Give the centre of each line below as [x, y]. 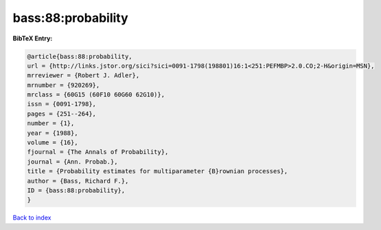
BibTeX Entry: [33, 38]
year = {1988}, [53, 133]
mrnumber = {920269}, [63, 85]
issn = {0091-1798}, [61, 104]
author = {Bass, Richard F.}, [78, 181]
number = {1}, [51, 124]
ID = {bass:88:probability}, [76, 191]
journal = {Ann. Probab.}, [72, 162]
